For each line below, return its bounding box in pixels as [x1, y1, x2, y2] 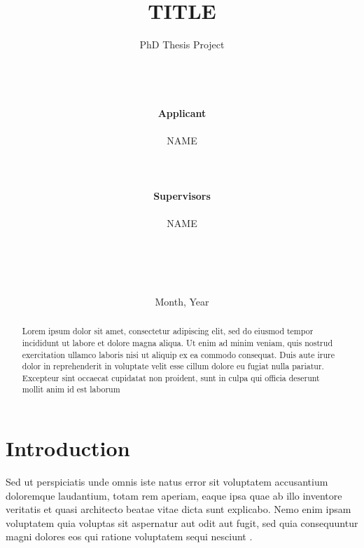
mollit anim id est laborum [22, 383, 120, 395]
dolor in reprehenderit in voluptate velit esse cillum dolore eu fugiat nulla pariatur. [22, 360, 324, 372]
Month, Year [155, 294, 209, 308]
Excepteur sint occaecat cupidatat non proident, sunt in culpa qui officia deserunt [22, 371, 320, 383]
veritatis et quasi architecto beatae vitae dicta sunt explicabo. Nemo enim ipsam [6, 502, 351, 516]
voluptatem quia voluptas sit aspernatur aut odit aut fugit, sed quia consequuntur [6, 515, 358, 530]
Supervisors [153, 188, 211, 203]
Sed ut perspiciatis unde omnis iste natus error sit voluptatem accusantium [6, 474, 328, 489]
